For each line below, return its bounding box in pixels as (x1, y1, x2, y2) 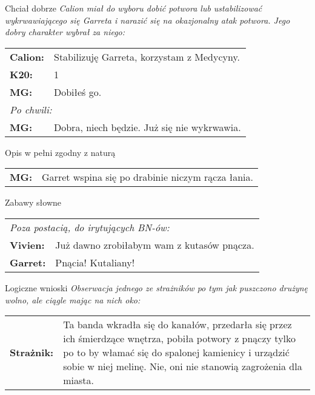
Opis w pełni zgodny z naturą (5, 146, 116, 158)
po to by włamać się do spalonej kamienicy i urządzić (63, 345, 290, 360)
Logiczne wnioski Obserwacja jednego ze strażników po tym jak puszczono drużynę (5, 281, 308, 294)
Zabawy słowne (5, 196, 62, 209)
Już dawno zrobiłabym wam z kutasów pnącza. (55, 237, 254, 252)
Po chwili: (10, 102, 52, 116)
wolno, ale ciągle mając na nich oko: (5, 293, 141, 306)
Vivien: (10, 237, 45, 252)
